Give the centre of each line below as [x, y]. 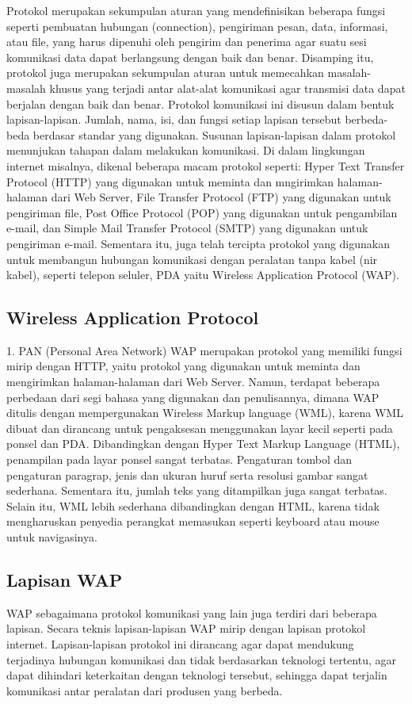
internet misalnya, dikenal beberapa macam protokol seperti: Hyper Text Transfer [206, 165]
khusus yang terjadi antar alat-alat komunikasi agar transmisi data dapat [227, 88]
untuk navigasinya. [52, 537]
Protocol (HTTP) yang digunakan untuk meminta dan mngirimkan [170, 181]
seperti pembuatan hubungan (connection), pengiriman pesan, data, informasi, [197, 26]
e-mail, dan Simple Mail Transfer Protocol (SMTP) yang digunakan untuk [187, 228]
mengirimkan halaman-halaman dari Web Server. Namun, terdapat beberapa [193, 382]
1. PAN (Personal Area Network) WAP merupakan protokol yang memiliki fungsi [204, 350]
